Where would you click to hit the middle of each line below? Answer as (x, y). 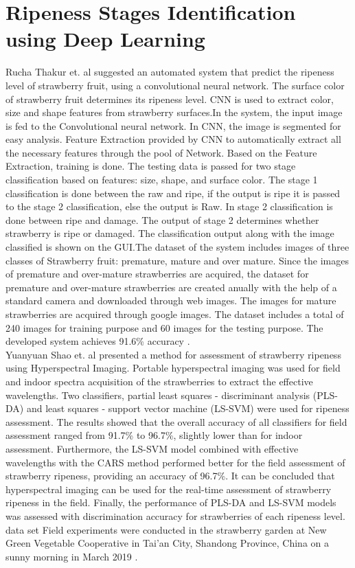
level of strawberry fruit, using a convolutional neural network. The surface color (175, 85)
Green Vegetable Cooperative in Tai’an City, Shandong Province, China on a (168, 543)
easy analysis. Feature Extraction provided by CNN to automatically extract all (173, 139)
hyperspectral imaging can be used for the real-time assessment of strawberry (169, 489)
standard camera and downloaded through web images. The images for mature (171, 300)
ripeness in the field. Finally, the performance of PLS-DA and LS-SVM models (171, 502)
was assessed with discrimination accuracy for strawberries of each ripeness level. (175, 515)
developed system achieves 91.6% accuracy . (98, 341)
